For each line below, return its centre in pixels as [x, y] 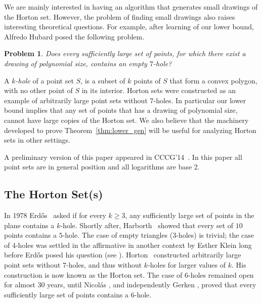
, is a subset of [103, 80]
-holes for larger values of [187, 265]
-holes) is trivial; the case [215, 235]
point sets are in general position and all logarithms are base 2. [102, 167]
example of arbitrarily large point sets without [76, 100]
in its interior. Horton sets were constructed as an [159, 90]
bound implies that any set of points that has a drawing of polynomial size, [121, 110]
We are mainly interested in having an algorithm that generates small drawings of [131, 7]
